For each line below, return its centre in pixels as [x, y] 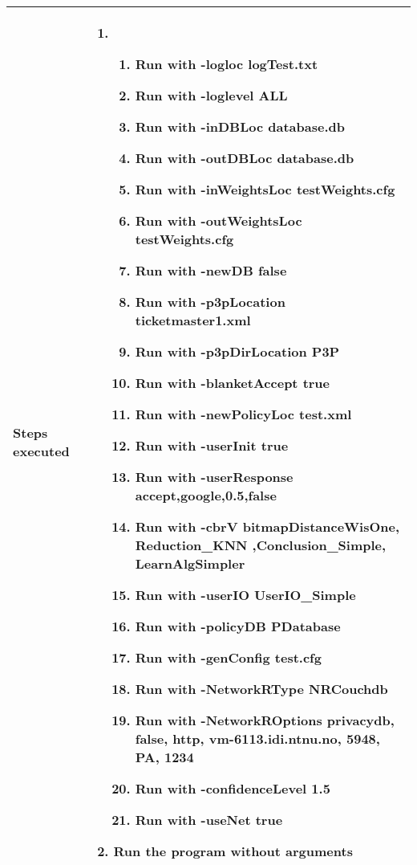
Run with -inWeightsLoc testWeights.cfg [265, 189]
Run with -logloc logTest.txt [227, 64]
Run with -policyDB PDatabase [238, 626]
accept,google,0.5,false [206, 495]
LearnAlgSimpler [190, 563]
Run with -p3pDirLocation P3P [237, 351]
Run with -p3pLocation [210, 302]
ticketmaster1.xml [193, 320]
